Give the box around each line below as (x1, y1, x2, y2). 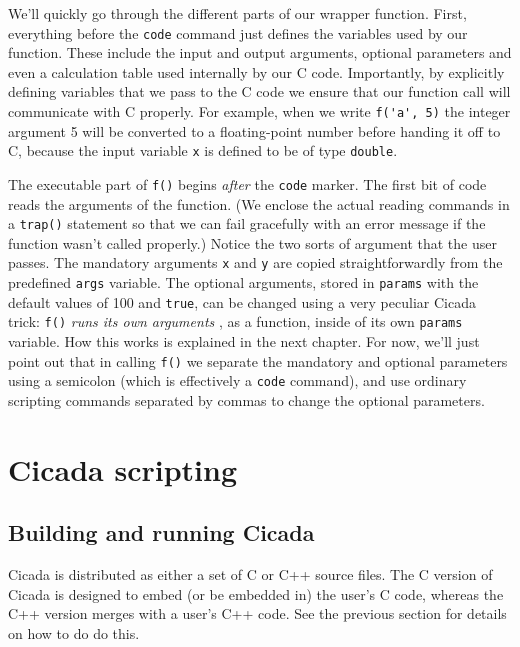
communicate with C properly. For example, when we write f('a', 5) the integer (8, 101, 511, 122)
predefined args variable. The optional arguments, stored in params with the (8, 272, 479, 293)
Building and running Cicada (8, 517, 315, 548)
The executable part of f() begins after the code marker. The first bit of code (8, 173, 487, 194)
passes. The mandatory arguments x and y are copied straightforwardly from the (8, 252, 503, 273)
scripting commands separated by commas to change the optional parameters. (8, 389, 485, 410)
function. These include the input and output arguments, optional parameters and (8, 42, 512, 63)
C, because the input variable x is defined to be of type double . (8, 140, 398, 161)
